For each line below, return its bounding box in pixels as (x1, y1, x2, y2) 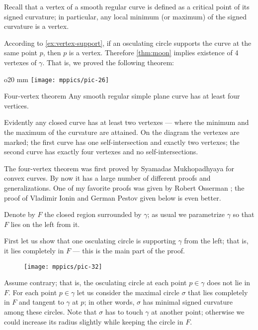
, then (43, 47, 61, 58)
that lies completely (188, 287, 248, 297)
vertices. (4, 100, 29, 110)
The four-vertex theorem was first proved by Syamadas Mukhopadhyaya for (4, 163, 234, 173)
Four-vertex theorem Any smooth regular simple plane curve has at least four (4, 91, 240, 101)
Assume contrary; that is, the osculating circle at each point (4, 277, 187, 288)
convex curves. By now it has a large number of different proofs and (4, 173, 211, 183)
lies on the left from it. (10, 219, 80, 229)
